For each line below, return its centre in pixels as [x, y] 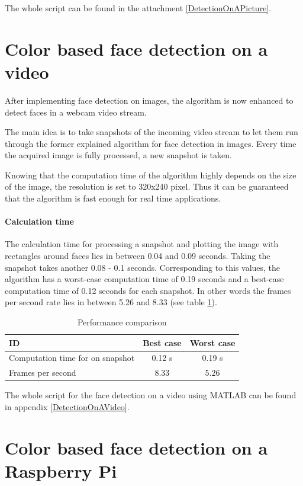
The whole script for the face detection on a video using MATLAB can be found [151, 395]
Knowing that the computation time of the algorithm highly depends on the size [151, 175]
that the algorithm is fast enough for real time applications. [113, 198]
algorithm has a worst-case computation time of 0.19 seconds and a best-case [144, 279]
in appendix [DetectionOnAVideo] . [67, 406]
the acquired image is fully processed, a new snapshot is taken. [118, 155]
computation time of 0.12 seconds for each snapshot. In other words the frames [148, 290]
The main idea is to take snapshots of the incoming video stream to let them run [151, 132]
